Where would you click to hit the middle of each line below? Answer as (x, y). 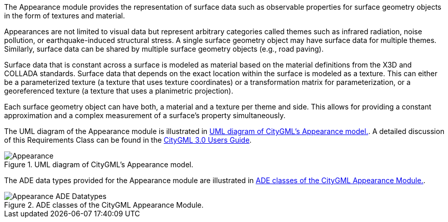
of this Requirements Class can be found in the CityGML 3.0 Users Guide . (128, 140)
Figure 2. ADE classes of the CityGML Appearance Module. (104, 205)
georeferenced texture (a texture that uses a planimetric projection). (119, 91)
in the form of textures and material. (65, 16)
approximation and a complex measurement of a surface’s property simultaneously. (145, 115)
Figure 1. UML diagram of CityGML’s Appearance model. (99, 164)
